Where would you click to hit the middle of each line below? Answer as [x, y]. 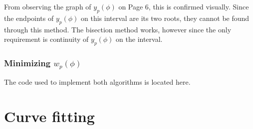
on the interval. [139, 39]
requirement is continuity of [46, 39]
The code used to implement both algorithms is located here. [97, 82]
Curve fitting [49, 116]
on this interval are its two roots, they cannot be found [165, 18]
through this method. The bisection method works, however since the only [118, 29]
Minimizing [27, 63]
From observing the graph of [48, 6]
